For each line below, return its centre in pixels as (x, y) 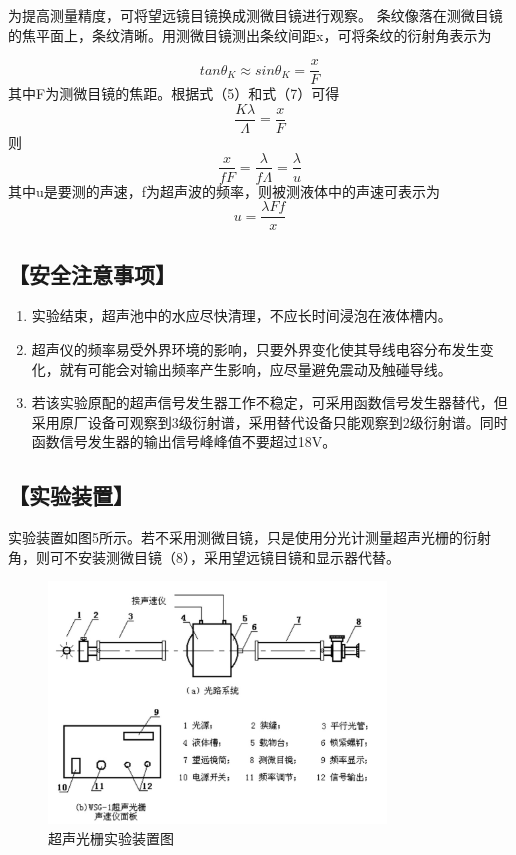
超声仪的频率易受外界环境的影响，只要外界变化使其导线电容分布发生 (255, 349)
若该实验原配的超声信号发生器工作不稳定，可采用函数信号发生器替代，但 (269, 402)
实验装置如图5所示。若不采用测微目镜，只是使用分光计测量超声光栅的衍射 (249, 537)
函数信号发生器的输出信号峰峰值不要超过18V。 (184, 441)
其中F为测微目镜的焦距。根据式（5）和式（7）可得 (174, 93)
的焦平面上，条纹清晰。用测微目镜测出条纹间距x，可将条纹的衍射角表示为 (250, 34)
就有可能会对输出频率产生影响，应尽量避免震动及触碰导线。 (255, 368)
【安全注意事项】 (92, 273)
